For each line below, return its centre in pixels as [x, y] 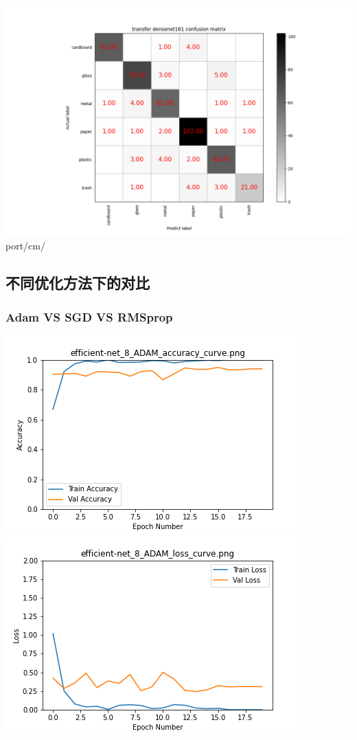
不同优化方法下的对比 [78, 283]
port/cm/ [25, 246]
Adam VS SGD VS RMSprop [89, 316]
